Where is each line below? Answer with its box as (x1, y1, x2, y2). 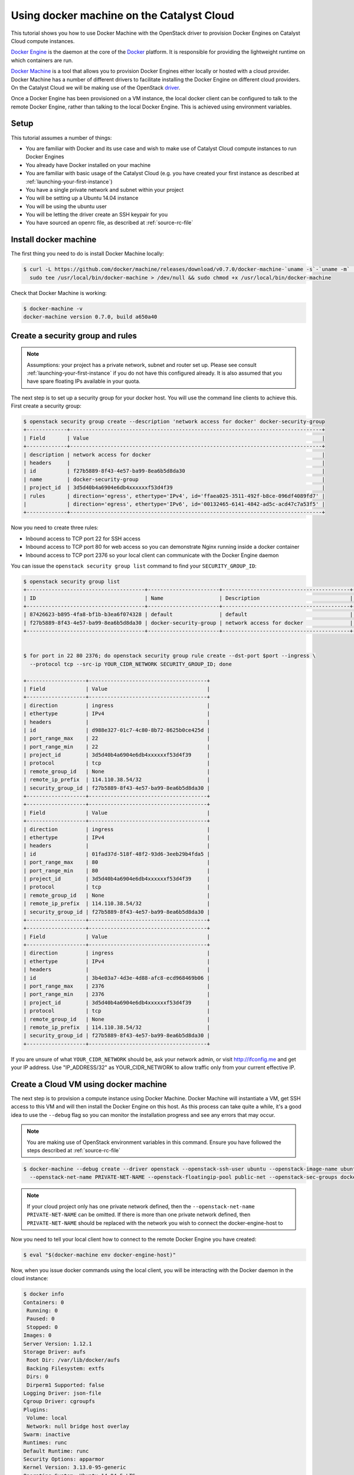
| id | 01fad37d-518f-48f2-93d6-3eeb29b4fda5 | (23, 850, 211, 857)
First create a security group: (11, 402, 82, 409)
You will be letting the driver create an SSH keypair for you (25, 211, 168, 218)
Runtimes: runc (23, 1440, 67, 1446)
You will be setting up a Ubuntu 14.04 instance (25, 195, 139, 202)
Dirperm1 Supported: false (27, 1381, 104, 1388)
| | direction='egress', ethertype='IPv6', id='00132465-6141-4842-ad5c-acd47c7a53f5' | (23, 500, 326, 507)
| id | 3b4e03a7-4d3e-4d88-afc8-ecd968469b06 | (23, 974, 211, 981)
